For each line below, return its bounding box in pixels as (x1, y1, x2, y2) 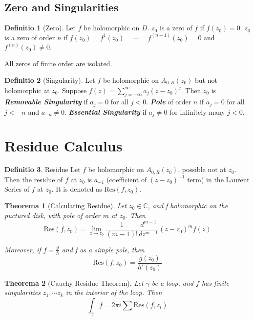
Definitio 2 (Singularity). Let (4, 74, 95, 85)
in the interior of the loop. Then (65, 287, 162, 297)
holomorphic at (4, 85, 50, 95)
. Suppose (58, 85, 87, 95)
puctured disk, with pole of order (4, 210, 101, 220)
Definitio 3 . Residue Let (4, 164, 81, 174)
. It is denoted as (51, 184, 102, 194)
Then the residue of (4, 174, 63, 184)
